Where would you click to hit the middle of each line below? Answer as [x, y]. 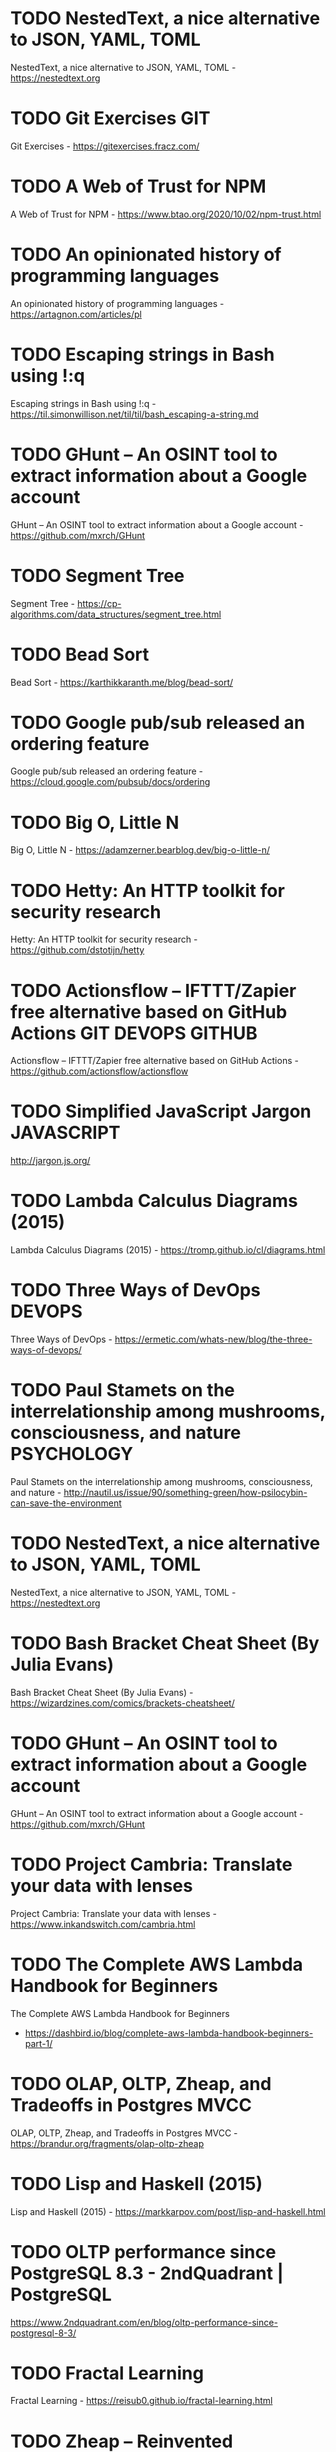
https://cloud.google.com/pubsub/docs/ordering [110, 782]
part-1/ [38, 2043]
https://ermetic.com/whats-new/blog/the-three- [213, 1339]
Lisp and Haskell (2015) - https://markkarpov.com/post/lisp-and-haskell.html [168, 2211]
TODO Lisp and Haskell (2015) [136, 2183]
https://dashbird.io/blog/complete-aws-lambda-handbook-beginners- [169, 2033]
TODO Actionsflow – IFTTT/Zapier [153, 990]
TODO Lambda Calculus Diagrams [154, 1201]
